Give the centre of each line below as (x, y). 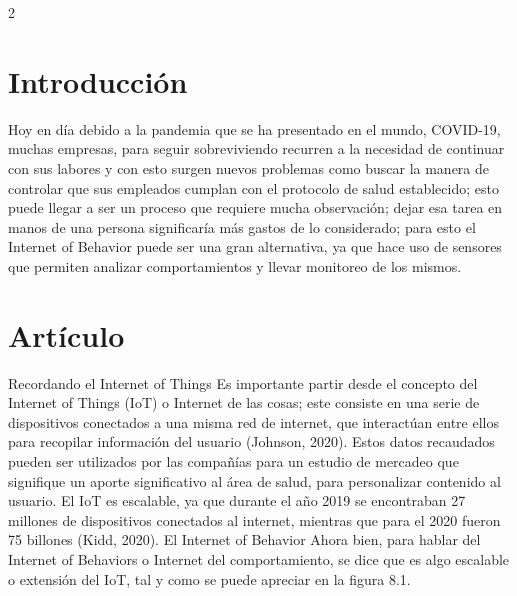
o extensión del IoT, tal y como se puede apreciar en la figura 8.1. (209, 578)
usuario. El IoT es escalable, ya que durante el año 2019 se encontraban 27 (237, 500)
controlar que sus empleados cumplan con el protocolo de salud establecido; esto (253, 187)
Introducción (98, 80)
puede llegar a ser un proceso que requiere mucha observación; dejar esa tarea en (255, 207)
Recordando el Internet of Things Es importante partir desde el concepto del (243, 382)
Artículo (66, 334)
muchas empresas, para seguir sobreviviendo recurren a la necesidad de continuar (256, 148)
